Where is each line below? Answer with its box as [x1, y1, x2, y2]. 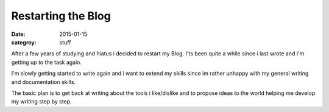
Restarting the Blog [11, 9, 111, 23]
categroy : [11, 38, 37, 46]
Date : [11, 30, 26, 38]
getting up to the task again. [11, 58, 82, 66]
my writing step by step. [11, 98, 73, 105]
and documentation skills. [11, 78, 76, 85]
